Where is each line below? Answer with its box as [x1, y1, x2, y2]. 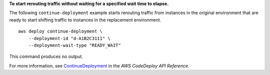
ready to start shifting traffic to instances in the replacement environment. [9, 16, 161, 22]
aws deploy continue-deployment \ [18, 28, 102, 34]
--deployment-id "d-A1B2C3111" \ [28, 35, 111, 41]
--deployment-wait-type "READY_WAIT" [28, 42, 121, 48]
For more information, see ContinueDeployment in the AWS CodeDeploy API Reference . [9, 62, 189, 68]
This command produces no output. [9, 53, 83, 59]
